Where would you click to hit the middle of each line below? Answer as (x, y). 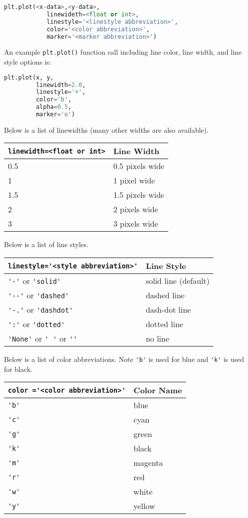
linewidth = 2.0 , (61, 85)
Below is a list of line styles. (46, 244)
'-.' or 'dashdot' (41, 310)
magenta (148, 463)
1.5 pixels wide (139, 195)
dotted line (164, 324)
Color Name (158, 390)
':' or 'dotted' (36, 324)
